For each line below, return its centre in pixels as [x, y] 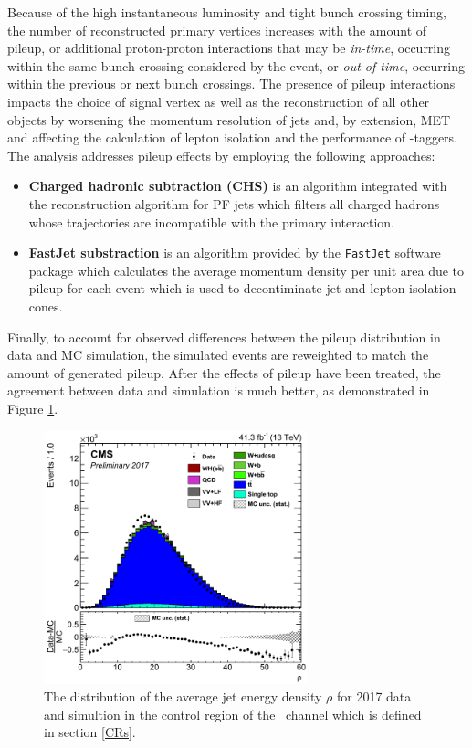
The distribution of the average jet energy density [183, 696]
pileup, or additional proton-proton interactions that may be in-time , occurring [229, 48]
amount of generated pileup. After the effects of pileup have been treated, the [224, 372]
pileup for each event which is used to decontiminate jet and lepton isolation [242, 288]
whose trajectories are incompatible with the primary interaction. [211, 221]
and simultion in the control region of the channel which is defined [233, 714]
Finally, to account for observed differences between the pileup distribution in [224, 337]
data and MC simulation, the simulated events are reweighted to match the [218, 355]
